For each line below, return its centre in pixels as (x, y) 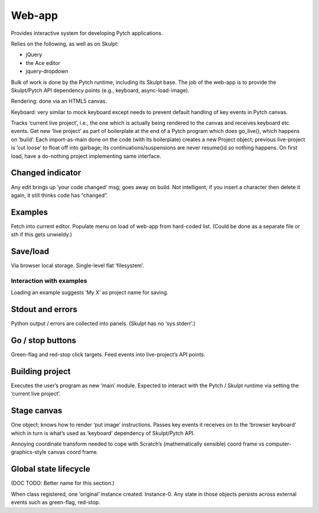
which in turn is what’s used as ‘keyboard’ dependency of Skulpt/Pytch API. (103, 433)
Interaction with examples (49, 281)
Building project (41, 371)
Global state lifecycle (51, 469)
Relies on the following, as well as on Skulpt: (65, 44)
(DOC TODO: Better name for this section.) (63, 483)
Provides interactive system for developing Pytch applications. (87, 33)
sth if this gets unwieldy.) (41, 235)
